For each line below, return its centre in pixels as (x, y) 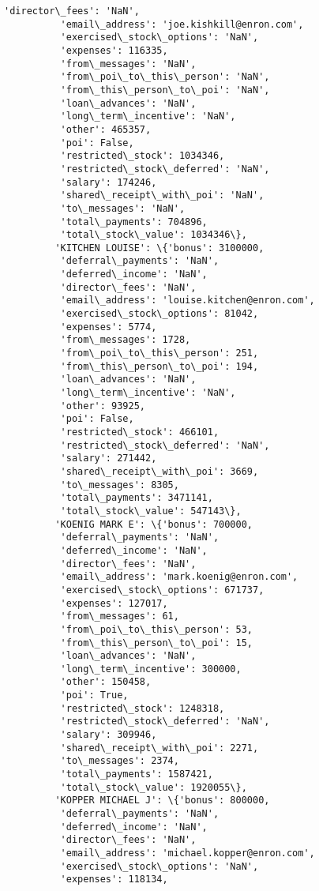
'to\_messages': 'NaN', (123, 208)
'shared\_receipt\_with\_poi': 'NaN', (162, 195)
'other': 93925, (103, 406)
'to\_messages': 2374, (120, 761)
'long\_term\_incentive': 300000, (151, 669)
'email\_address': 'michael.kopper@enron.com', (188, 853)
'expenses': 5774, (109, 327)
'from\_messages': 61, (120, 617)
